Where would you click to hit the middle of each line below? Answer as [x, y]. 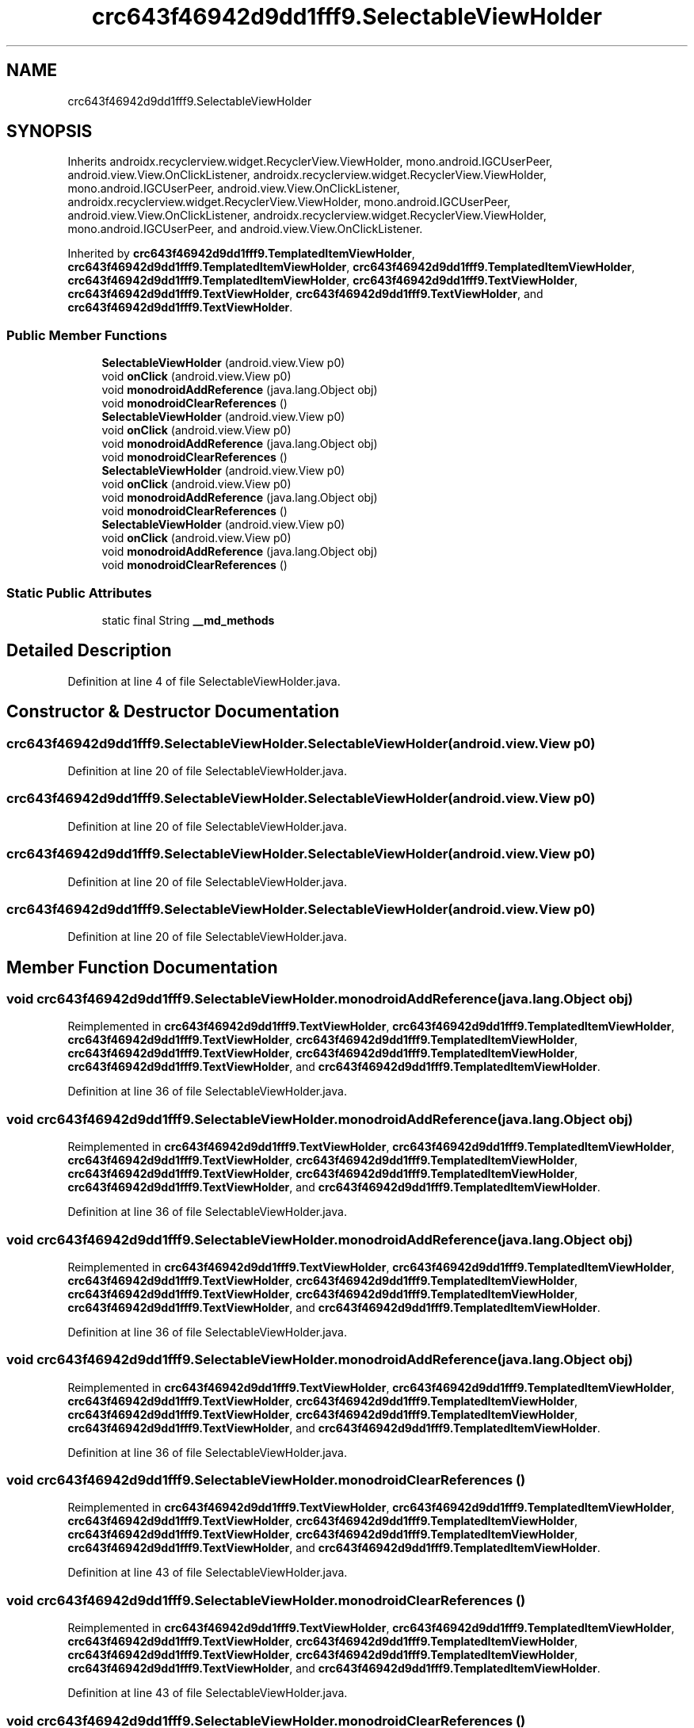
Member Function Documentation [142, 967]
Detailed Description [89, 651]
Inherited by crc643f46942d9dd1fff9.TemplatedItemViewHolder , [241, 254]
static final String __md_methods [188, 620]
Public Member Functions [87, 335]
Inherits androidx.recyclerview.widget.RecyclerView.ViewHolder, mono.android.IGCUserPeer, [310, 162]
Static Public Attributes [79, 593]
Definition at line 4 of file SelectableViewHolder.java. [204, 681]
